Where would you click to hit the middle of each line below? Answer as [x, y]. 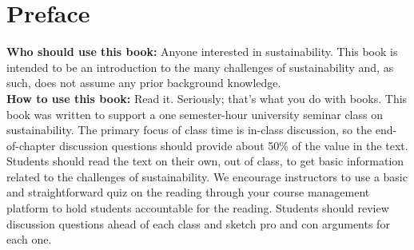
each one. [29, 239]
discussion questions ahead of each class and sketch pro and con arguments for [198, 223]
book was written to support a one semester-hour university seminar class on [195, 114]
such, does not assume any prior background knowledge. [144, 83]
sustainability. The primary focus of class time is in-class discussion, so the [189, 130]
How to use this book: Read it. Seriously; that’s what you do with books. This [207, 98]
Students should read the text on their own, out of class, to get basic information [205, 161]
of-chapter [31, 145]
